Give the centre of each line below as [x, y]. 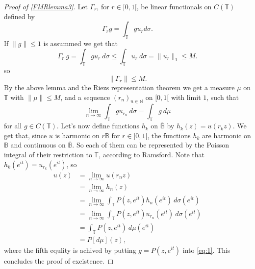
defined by [20, 16]
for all [13, 126]
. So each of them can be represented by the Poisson [151, 145]
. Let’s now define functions [98, 126]
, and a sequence [85, 97]
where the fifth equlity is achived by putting [70, 250]
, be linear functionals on [174, 6]
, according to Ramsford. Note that [152, 154]
